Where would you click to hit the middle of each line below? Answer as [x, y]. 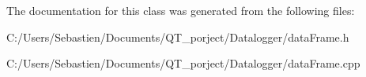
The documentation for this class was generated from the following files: [181, 10]
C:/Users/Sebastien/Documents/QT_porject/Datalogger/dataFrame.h [178, 37]
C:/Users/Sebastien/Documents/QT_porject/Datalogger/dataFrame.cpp [183, 63]
